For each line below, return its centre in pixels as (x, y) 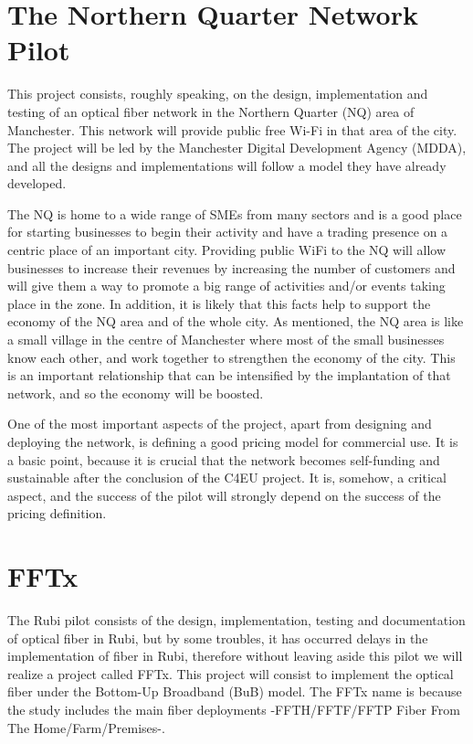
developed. (37, 183)
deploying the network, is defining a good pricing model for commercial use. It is (233, 441)
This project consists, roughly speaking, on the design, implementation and (218, 94)
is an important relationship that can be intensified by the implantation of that (229, 375)
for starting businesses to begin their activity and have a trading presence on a (228, 232)
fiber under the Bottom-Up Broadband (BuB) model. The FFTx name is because (235, 691)
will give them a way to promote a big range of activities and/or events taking (226, 286)
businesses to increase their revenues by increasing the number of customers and (231, 267)
